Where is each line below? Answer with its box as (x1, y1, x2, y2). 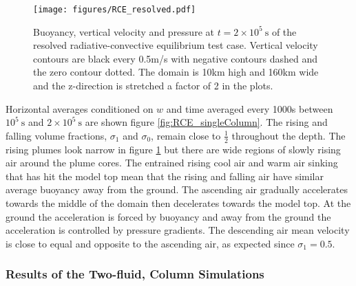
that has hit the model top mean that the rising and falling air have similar (6, 168, 324, 183)
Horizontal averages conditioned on (6, 101, 154, 115)
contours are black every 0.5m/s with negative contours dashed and (33, 51, 318, 65)
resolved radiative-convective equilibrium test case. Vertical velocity (33, 38, 318, 52)
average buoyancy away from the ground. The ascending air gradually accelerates (6, 182, 348, 197)
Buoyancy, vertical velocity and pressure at (33, 24, 214, 38)
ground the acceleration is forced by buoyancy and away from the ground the (6, 209, 331, 223)
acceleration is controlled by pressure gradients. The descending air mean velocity (6, 223, 350, 237)
